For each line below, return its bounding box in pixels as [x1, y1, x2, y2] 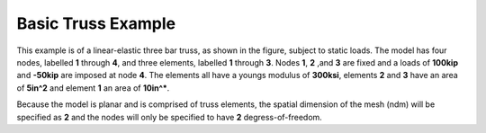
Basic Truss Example [16, 13, 176, 33]
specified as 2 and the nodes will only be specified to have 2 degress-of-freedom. [16, 111, 323, 122]
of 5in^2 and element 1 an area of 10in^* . [16, 82, 170, 93]
